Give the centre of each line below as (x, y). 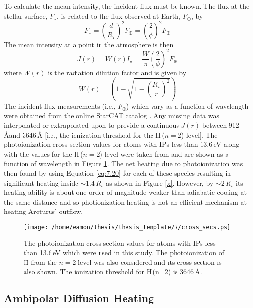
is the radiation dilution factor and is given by (117, 72)
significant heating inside (41, 182)
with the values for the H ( (44, 154)
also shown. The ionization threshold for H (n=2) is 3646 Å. (113, 272)
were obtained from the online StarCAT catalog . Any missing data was (112, 115)
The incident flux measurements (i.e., (60, 106)
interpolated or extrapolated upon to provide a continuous (91, 125)
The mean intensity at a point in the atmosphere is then (89, 44)
